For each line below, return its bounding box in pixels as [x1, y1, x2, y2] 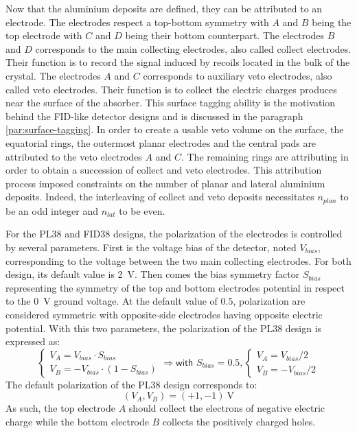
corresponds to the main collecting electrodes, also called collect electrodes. [35, 41, 352, 56]
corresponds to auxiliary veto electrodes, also [143, 68, 332, 82]
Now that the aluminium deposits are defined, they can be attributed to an [5, 1, 323, 15]
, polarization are [233, 294, 306, 308]
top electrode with [5, 28, 82, 43]
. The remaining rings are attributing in [181, 149, 349, 163]
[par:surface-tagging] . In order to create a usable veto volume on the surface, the [5, 122, 344, 137]
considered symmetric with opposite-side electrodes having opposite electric [5, 307, 323, 321]
